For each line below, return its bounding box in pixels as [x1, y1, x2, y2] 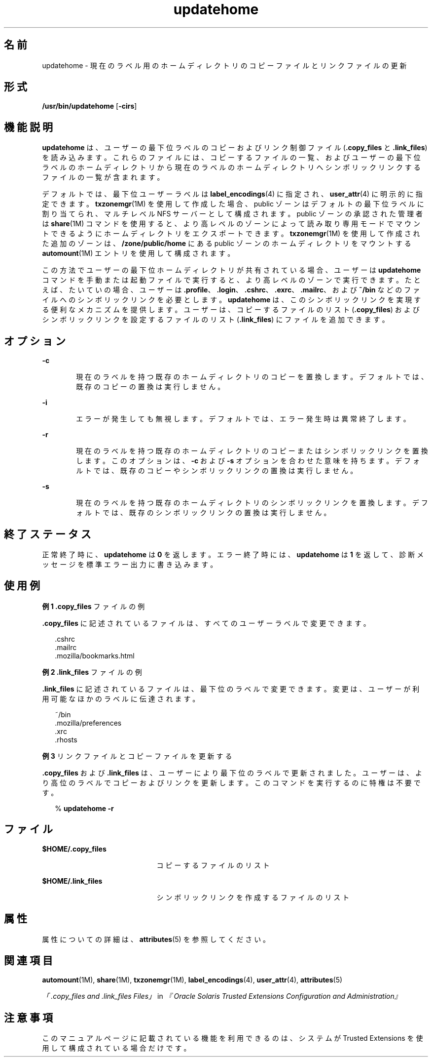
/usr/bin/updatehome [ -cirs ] [42, 102, 137, 111]
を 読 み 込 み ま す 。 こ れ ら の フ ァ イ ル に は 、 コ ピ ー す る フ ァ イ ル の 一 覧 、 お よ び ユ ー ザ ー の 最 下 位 [42, 153, 421, 162]
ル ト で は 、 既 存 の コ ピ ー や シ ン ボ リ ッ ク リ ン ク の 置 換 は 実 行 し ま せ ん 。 [76, 466, 358, 475]
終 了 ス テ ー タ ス [4, 528, 91, 540]
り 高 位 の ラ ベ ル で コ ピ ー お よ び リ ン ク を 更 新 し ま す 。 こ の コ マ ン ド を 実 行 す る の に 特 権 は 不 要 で [42, 778, 421, 787]
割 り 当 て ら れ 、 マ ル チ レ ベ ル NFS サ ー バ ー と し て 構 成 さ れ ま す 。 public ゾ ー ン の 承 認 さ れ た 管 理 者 [42, 209, 423, 218]
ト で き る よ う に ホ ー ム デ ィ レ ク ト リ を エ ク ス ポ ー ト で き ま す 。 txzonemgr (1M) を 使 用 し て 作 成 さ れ [42, 229, 420, 238]
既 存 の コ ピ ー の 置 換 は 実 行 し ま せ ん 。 [76, 382, 225, 391]
